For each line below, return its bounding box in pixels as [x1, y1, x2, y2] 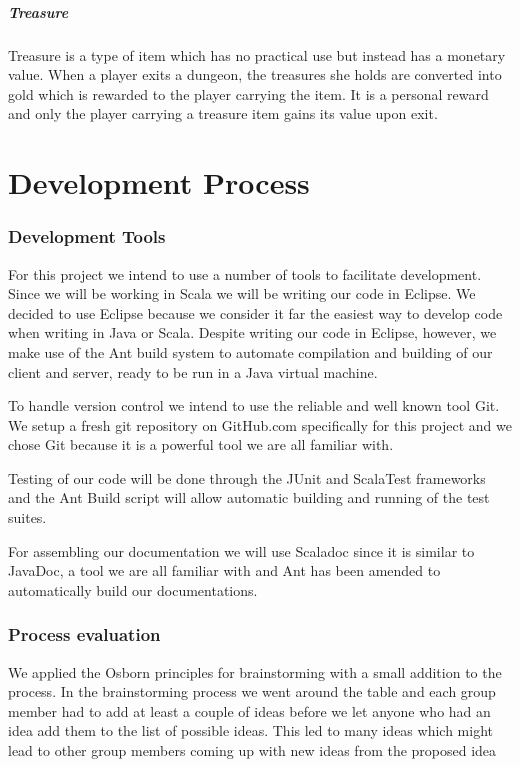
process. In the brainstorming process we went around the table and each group [8, 681, 496, 702]
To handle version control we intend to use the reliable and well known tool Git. [8, 395, 500, 416]
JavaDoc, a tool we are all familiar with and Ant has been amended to [8, 560, 441, 581]
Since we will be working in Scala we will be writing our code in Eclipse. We [8, 283, 476, 304]
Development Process [8, 162, 310, 203]
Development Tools [8, 224, 166, 249]
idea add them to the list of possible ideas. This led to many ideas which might [8, 720, 493, 741]
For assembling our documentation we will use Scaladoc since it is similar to [8, 540, 475, 561]
